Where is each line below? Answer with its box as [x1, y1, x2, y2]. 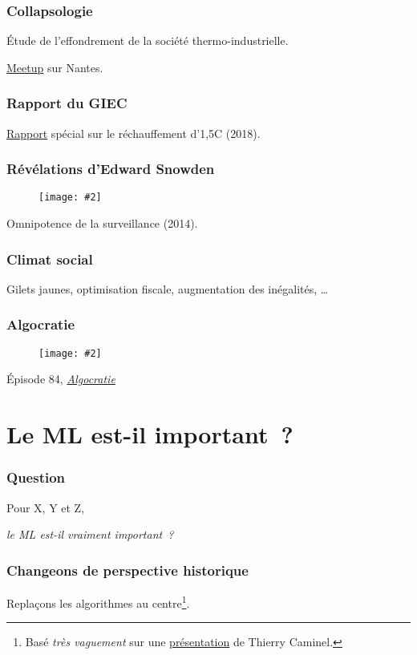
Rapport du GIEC [6, 93, 128, 113]
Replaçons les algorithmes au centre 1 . [6, 592, 190, 611]
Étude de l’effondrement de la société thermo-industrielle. [6, 32, 289, 49]
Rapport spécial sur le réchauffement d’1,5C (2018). [6, 124, 261, 141]
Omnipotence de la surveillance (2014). [6, 215, 198, 232]
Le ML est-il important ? [6, 418, 294, 451]
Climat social [6, 249, 93, 269]
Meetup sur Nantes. [6, 59, 103, 75]
